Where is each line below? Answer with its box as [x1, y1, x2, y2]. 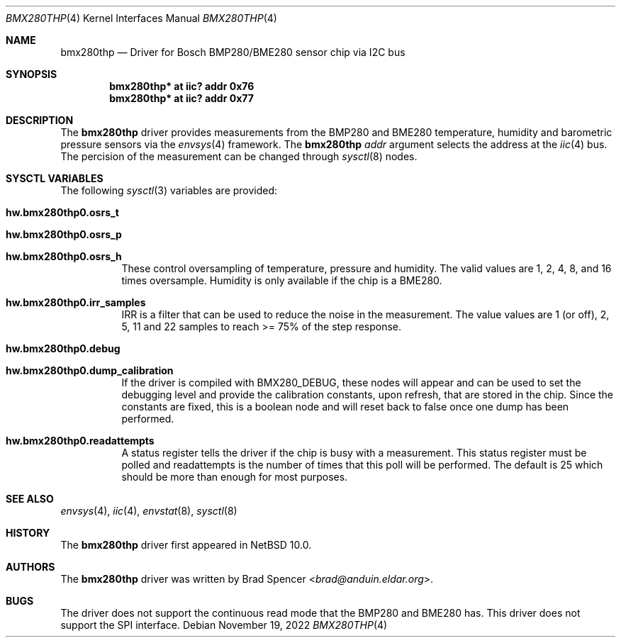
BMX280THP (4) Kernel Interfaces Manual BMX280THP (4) [6, 12, 277, 24]
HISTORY [6, 527, 50, 539]
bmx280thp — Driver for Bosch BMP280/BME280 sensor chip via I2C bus [60, 46, 405, 58]
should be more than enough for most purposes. [121, 471, 348, 483]
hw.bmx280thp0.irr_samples [6, 296, 146, 308]
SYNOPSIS [6, 68, 57, 80]
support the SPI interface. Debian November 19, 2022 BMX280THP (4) [60, 619, 388, 631]
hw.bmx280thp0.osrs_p [6, 228, 122, 240]
